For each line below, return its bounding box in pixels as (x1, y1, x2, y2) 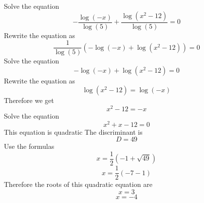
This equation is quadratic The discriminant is (4, 126, 143, 137)
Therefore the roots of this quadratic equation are (4, 179, 152, 189)
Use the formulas (4, 141, 55, 151)
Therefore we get (4, 95, 54, 105)
